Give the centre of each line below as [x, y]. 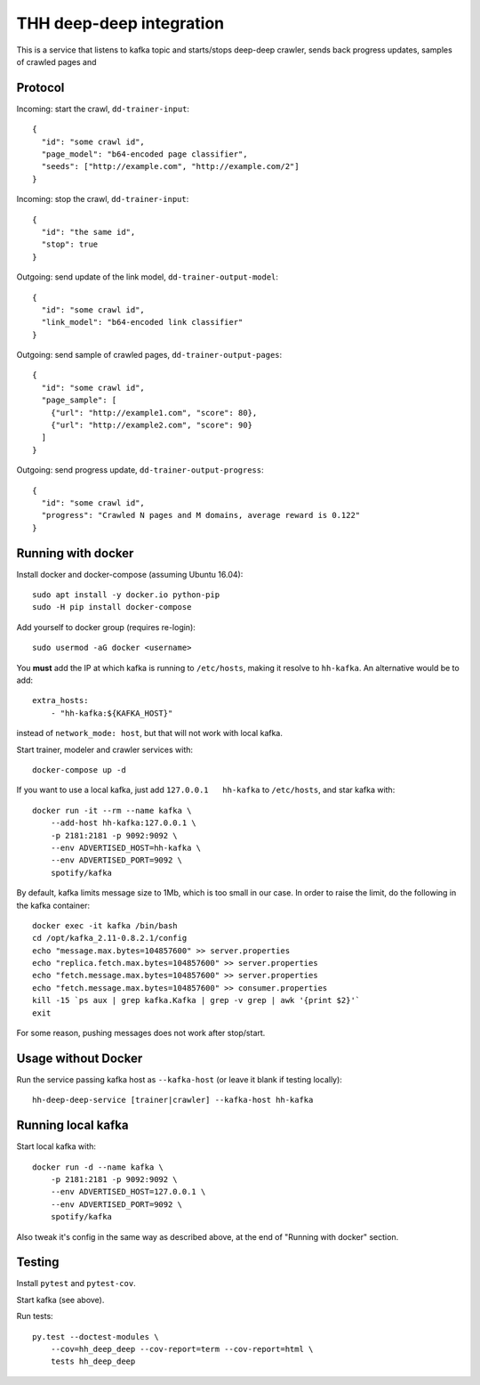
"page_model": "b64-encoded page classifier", [144, 154]
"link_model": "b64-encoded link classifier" [142, 322]
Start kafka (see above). [60, 1300]
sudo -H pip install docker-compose [112, 607]
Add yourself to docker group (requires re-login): [106, 627]
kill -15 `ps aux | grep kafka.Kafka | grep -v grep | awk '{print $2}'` [196, 1000]
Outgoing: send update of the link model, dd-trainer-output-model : [148, 277]
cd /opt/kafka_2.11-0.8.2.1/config [110, 938]
